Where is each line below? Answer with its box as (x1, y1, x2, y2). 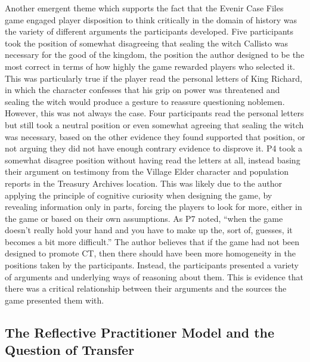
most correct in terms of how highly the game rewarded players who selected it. (5, 60, 295, 72)
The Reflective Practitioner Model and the (5, 323, 275, 341)
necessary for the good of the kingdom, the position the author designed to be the (5, 48, 305, 61)
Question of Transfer (5, 341, 135, 359)
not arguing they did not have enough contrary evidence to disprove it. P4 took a (5, 142, 303, 154)
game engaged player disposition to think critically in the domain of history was (5, 13, 297, 26)
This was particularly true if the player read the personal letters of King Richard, (5, 72, 302, 84)
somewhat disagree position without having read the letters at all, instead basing (5, 153, 300, 166)
